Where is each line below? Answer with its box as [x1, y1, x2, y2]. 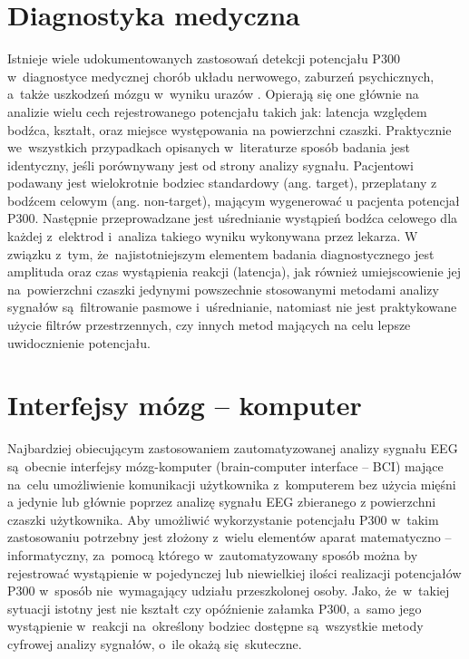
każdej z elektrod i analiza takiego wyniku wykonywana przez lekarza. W [7, 227, 418, 246]
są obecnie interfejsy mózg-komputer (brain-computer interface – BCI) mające [7, 456, 444, 475]
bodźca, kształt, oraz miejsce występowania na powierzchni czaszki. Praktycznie [7, 120, 452, 139]
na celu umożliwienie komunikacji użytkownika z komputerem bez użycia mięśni [7, 474, 456, 493]
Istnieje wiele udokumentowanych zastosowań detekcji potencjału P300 [7, 49, 400, 68]
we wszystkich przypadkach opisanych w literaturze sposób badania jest [7, 138, 410, 157]
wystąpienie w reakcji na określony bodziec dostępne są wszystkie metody [7, 616, 424, 635]
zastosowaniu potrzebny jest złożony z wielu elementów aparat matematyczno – [7, 528, 452, 547]
